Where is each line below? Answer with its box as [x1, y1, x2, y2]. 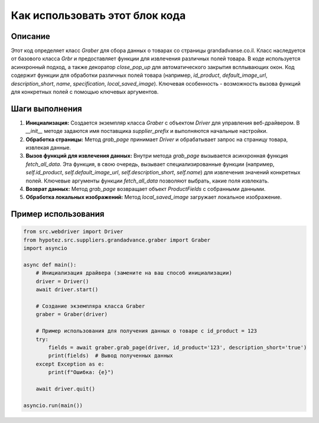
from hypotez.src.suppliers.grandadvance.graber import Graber [23, 236, 211, 243]
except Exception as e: [35, 360, 105, 367]
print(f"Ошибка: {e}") [48, 369, 115, 376]
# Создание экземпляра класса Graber [35, 302, 145, 310]
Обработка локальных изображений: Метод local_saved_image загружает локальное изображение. [25, 194, 282, 201]
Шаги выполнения [11, 103, 82, 113]
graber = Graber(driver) [35, 311, 108, 318]
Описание [11, 31, 50, 41]
